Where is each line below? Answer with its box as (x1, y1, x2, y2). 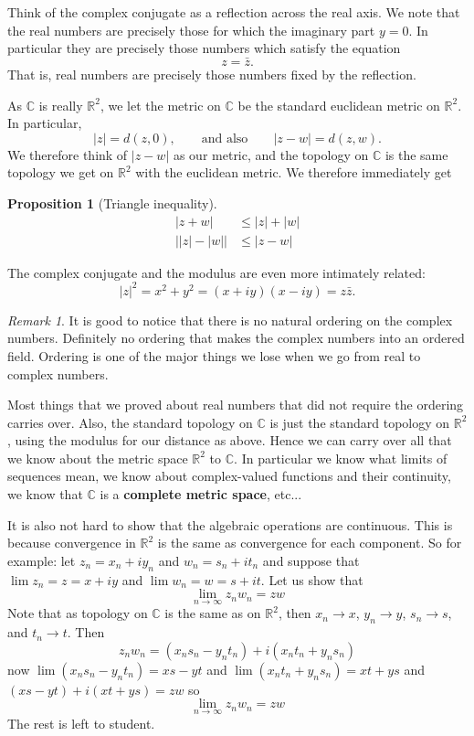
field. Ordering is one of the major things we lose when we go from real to (7, 346, 421, 365)
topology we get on (7, 163, 114, 182)
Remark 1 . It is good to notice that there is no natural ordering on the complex (7, 310, 453, 329)
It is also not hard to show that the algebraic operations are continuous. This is (7, 515, 453, 534)
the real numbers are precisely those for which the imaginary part (7, 20, 375, 39)
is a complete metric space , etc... (100, 485, 302, 504)
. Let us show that (260, 570, 363, 589)
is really (38, 95, 83, 114)
